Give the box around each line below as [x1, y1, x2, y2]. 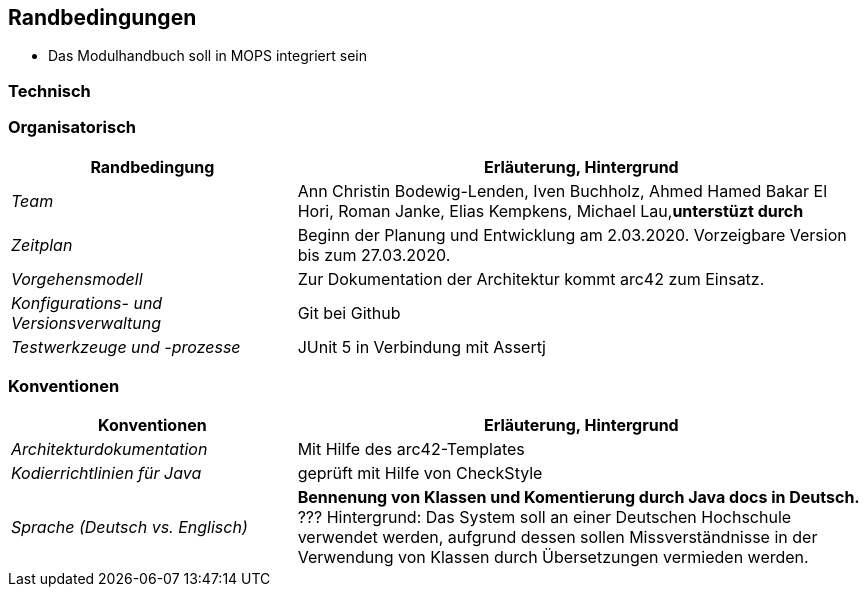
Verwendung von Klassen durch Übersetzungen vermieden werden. [297, 547, 809, 568]
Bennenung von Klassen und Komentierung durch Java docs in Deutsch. [297, 487, 860, 508]
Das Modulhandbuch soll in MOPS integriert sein [48, 47, 367, 65]
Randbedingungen [8, 5, 197, 30]
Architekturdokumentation [11, 439, 208, 460]
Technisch [8, 80, 91, 101]
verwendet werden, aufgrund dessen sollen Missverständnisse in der [297, 527, 818, 548]
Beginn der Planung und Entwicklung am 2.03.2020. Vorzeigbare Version [297, 224, 847, 245]
